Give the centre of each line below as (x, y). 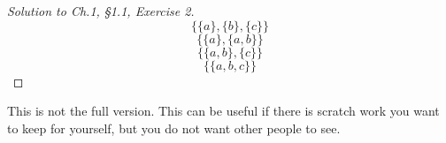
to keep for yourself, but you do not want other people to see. (174, 128)
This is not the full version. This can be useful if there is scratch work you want (223, 111)
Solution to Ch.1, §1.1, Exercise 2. (101, 11)
